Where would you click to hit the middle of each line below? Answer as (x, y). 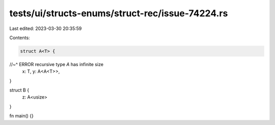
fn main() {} (22, 116)
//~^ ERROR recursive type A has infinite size (57, 64)
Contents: (20, 38)
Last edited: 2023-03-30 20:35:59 (46, 28)
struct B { (19, 90)
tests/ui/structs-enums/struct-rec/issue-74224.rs (119, 13)
